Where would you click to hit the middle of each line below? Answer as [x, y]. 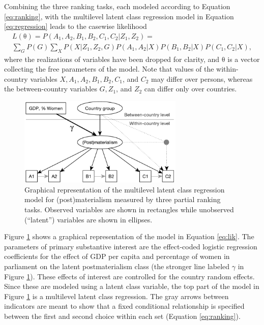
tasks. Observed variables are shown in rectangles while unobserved [129, 209]
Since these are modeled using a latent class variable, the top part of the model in [132, 286]
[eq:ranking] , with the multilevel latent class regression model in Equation [119, 16]
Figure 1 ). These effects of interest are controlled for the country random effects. [129, 276]
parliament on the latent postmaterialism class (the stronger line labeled [117, 266]
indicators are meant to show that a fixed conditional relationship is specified [124, 306]
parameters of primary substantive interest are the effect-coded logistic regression [131, 246]
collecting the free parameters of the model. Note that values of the [109, 69]
